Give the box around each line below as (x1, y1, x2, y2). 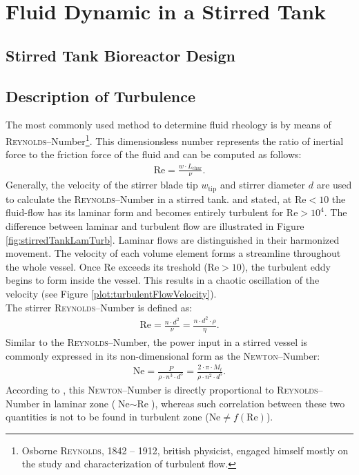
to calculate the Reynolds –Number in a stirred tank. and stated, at (6, 191, 292, 206)
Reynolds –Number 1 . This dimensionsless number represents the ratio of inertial (6, 131, 344, 148)
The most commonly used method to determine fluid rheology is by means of (6, 117, 331, 132)
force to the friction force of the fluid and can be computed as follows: (6, 147, 302, 162)
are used (316, 177, 352, 192)
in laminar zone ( (43, 396, 116, 410)
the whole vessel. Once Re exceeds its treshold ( (6, 259, 208, 273)
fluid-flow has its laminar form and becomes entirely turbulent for (6, 205, 284, 220)
